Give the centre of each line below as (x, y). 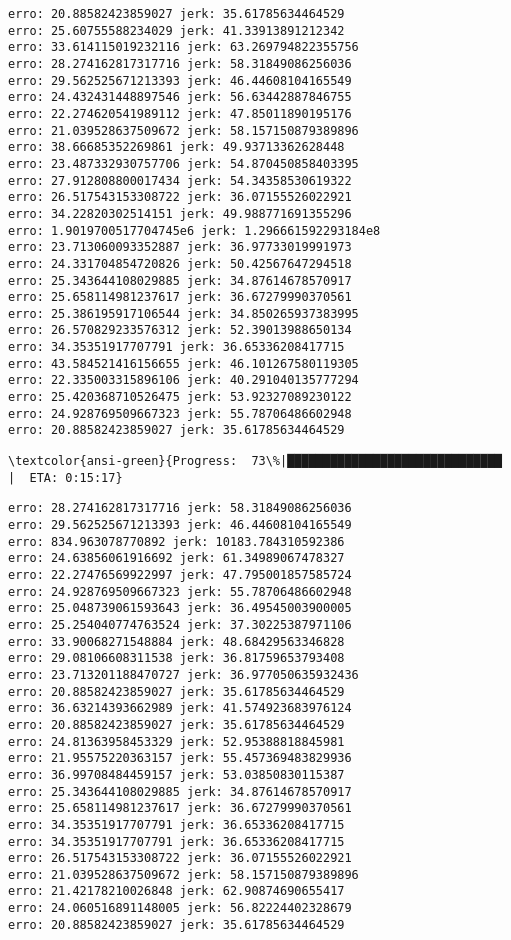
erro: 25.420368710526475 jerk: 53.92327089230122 (180, 397)
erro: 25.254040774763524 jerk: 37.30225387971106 (180, 624)
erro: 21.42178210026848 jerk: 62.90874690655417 (176, 891)
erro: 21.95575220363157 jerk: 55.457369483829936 (180, 758)
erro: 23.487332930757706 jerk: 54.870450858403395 (183, 163)
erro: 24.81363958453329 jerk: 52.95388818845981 (176, 741)
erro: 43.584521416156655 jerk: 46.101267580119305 (183, 363)
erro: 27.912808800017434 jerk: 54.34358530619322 (180, 180)
